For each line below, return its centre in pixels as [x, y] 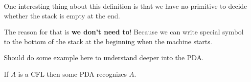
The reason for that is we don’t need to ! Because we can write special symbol [124, 32]
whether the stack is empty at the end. [62, 15]
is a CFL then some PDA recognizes [73, 74]
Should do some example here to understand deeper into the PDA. [104, 57]
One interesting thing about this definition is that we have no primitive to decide [125, 6]
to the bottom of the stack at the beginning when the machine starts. [108, 41]
